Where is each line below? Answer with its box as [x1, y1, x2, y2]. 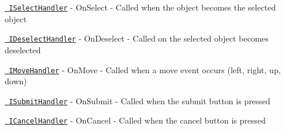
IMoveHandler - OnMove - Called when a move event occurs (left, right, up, [9, 63, 281, 76]
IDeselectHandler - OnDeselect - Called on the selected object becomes [9, 32, 269, 45]
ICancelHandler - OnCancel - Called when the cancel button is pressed [9, 114, 266, 126]
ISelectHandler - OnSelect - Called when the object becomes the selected [9, 1, 276, 13]
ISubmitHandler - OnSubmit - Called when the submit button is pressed [9, 94, 270, 107]
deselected [5, 43, 41, 56]
